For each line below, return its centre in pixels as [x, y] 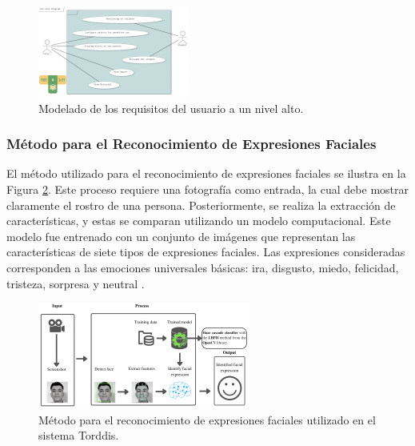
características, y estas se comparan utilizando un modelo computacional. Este [199, 221]
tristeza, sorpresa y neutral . [76, 283]
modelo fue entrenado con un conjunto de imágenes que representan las [181, 236]
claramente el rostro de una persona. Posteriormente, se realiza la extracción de [201, 205]
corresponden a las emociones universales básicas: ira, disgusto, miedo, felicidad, [203, 267]
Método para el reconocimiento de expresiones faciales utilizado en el [207, 419]
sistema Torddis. [79, 435]
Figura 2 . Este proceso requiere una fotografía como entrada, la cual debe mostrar [207, 189]
